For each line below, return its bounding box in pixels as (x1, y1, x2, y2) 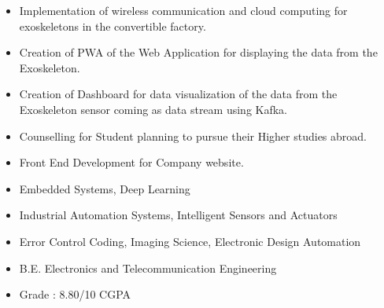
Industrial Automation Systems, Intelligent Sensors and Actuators (19, 207, 338, 223)
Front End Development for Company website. (19, 154, 244, 170)
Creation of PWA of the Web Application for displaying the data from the (19, 44, 378, 60)
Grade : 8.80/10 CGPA (19, 286, 131, 302)
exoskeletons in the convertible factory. (19, 17, 206, 34)
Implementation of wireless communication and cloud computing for (19, 2, 348, 18)
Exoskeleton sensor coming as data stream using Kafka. (19, 101, 288, 117)
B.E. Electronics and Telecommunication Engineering (19, 259, 277, 276)
